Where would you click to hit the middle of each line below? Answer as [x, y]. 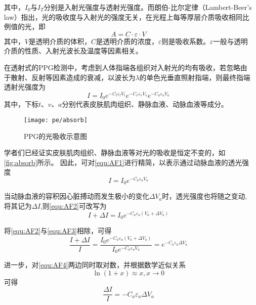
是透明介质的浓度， [127, 41]
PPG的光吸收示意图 [56, 136]
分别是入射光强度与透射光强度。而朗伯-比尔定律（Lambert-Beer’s [148, 7]
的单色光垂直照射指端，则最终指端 [195, 77]
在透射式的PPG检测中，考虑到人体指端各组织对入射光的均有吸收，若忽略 [122, 67]
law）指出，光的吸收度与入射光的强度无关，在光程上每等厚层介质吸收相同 [123, 17]
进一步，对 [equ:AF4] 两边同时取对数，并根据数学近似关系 [95, 265]
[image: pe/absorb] [56, 120]
